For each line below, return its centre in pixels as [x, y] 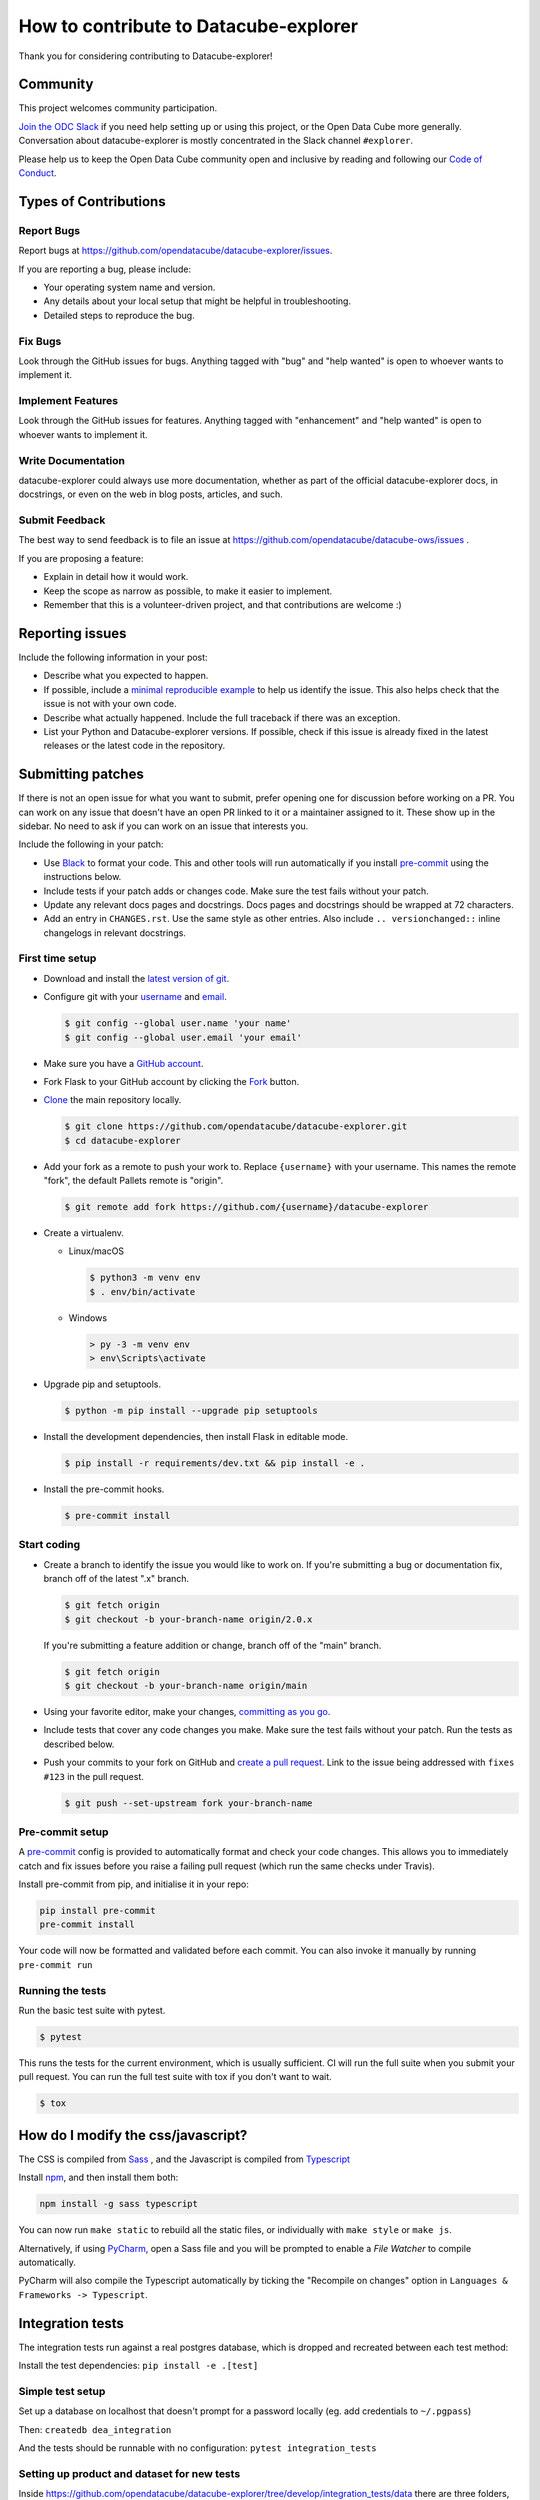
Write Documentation [71, 460]
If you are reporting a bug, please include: [105, 269]
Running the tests [62, 1990]
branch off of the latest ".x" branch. [116, 1579]
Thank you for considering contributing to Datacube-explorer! [146, 56]
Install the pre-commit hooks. [104, 1489]
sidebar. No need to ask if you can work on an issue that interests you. [163, 826]
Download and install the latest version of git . [136, 978]
